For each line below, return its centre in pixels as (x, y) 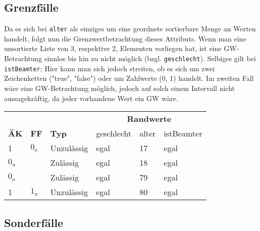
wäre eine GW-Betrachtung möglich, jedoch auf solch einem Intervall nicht (120, 88)
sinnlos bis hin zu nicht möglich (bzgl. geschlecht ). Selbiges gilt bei (150, 58)
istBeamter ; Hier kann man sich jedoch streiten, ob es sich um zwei (110, 68)
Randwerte (149, 119)
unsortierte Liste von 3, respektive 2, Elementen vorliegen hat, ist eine (113, 48)
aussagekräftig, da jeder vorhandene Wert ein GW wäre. (91, 98)
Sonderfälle (34, 222)
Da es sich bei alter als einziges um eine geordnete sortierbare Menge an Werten (130, 29)
